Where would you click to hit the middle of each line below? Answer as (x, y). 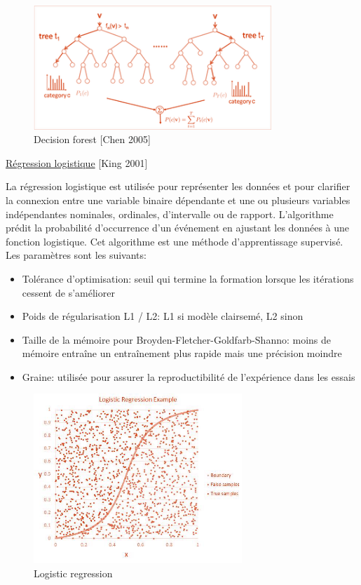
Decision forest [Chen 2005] (92, 139)
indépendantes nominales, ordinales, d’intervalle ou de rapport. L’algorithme (170, 214)
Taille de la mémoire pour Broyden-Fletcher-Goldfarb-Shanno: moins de (177, 339)
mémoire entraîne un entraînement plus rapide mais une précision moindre (182, 353)
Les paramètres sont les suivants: (76, 255)
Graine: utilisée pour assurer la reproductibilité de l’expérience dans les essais (189, 376)
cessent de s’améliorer (68, 292)
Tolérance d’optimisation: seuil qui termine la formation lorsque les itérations (188, 278)
